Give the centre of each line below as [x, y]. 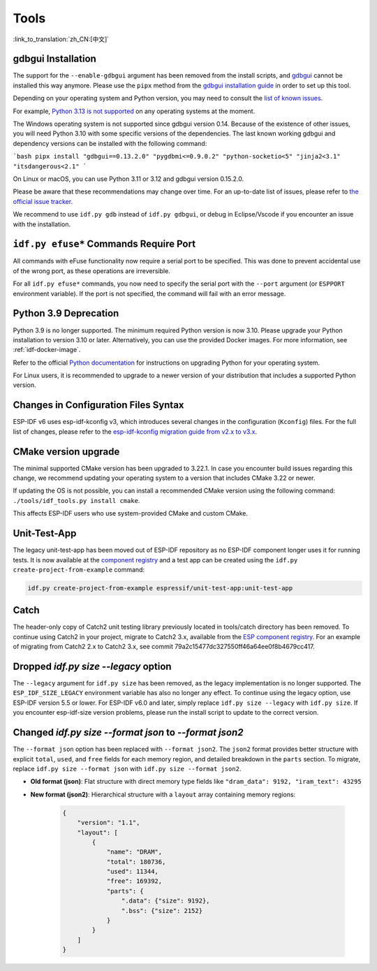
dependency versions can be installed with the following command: [110, 143]
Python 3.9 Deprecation [66, 313]
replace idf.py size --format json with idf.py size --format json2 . [127, 768]
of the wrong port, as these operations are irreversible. [91, 271]
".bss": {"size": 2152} [162, 911]
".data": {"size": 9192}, [165, 901]
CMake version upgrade [66, 452]
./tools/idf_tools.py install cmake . [76, 500]
